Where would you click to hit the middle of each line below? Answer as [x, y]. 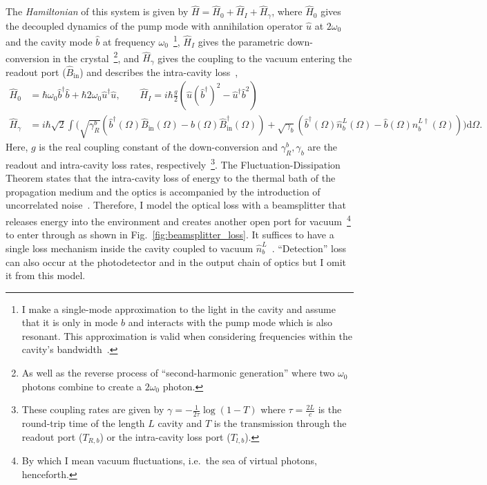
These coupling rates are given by [93, 409]
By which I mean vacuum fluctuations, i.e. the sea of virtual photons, [169, 460]
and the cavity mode [49, 41]
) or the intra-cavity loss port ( [165, 436]
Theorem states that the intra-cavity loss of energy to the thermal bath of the [171, 178]
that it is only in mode [70, 322]
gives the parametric [241, 41]
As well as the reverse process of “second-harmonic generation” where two [178, 373]
